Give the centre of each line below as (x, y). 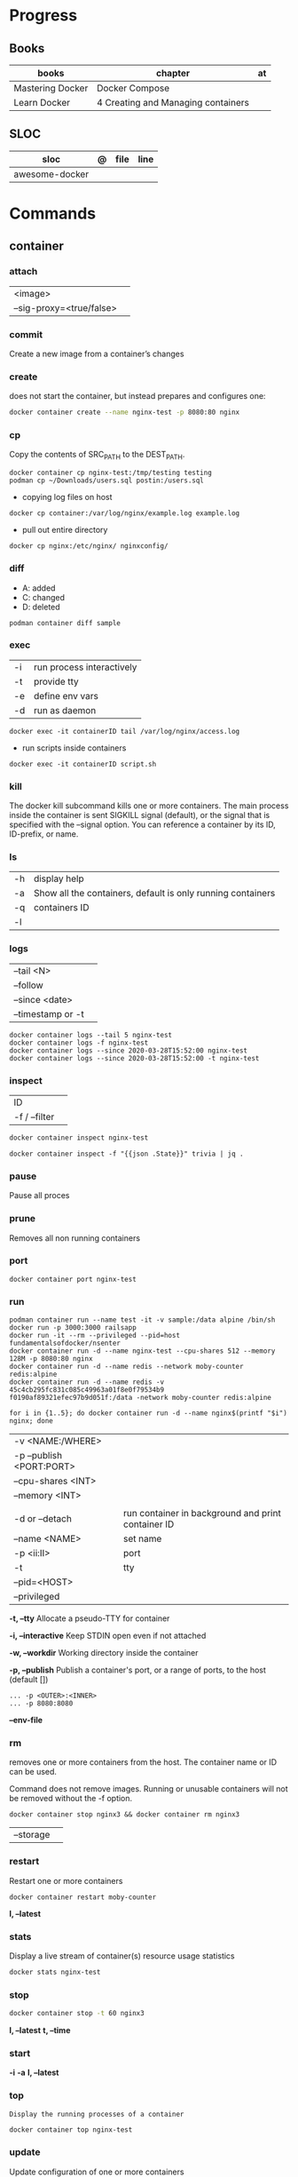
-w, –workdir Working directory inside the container (104, 1653)
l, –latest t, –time (40, 2030)
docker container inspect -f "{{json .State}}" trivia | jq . (126, 1154)
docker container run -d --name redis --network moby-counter (126, 1367)
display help (59, 878)
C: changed (43, 597)
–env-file (26, 1720)
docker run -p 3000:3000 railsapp (73, 1328)
